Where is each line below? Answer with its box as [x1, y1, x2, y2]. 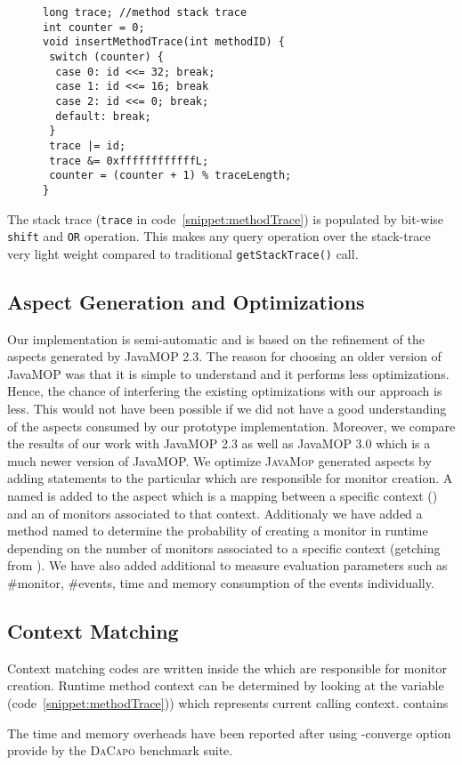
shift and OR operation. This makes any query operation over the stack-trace [7, 227, 431, 246]
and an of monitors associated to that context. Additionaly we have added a [7, 503, 423, 522]
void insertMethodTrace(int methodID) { [43, 36, 286, 49]
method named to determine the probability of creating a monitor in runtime [7, 521, 428, 540]
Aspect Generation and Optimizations [7, 287, 365, 315]
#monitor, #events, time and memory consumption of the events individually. [7, 574, 434, 592]
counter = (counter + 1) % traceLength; [49, 169, 292, 182]
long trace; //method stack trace [43, 6, 247, 19]
